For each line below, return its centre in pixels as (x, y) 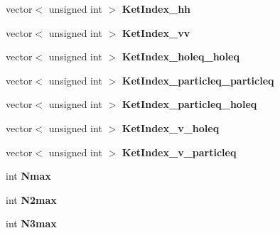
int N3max (31, 223)
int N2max (31, 199)
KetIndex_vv (156, 32)
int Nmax (28, 176)
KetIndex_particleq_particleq (198, 80)
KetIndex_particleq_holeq (189, 104)
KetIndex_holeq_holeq (181, 56)
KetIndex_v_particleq (179, 152)
